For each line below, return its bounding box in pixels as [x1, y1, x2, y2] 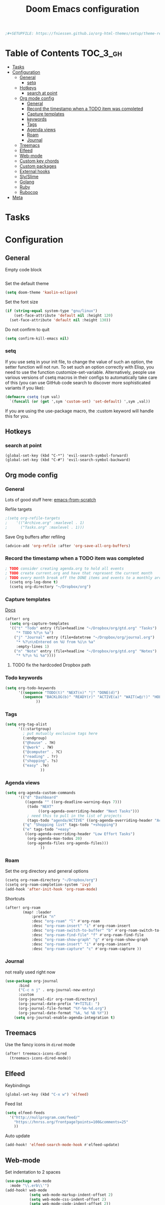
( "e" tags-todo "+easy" [23, 827, 71, 832]
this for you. [5, 413, 29, 419]
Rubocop [19, 189, 38, 195]
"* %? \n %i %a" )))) [16, 653, 56, 658]
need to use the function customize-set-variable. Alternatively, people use [5, 369, 156, 375]
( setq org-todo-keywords [5, 686, 56, 690]
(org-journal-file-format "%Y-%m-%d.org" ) [18, 1006, 107, 1011]
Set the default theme [5, 281, 49, 287]
